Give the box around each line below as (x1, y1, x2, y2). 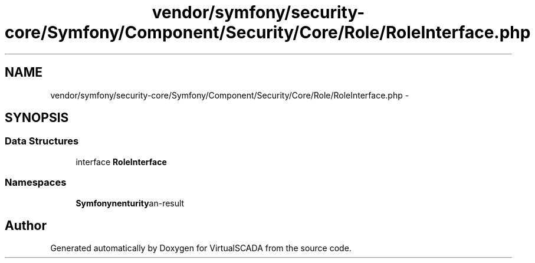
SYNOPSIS (5, 110, 69, 126)
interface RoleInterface (76, 156, 167, 167)
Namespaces (5, 176, 67, 189)
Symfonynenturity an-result (76, 198, 185, 208)
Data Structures (5, 135, 79, 147)
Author (5, 218, 47, 233)
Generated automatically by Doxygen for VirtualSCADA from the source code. (50, 243, 352, 254)
